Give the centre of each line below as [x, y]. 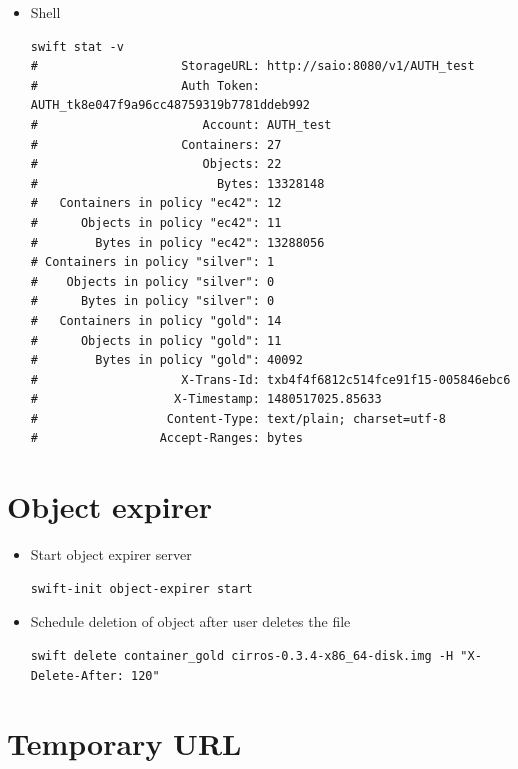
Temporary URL [124, 743]
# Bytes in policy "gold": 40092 [166, 360]
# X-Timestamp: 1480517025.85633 [206, 399]
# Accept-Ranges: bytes [166, 438]
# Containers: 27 [156, 144]
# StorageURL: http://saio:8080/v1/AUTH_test [252, 66]
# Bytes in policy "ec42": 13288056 [177, 242]
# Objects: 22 [156, 164]
